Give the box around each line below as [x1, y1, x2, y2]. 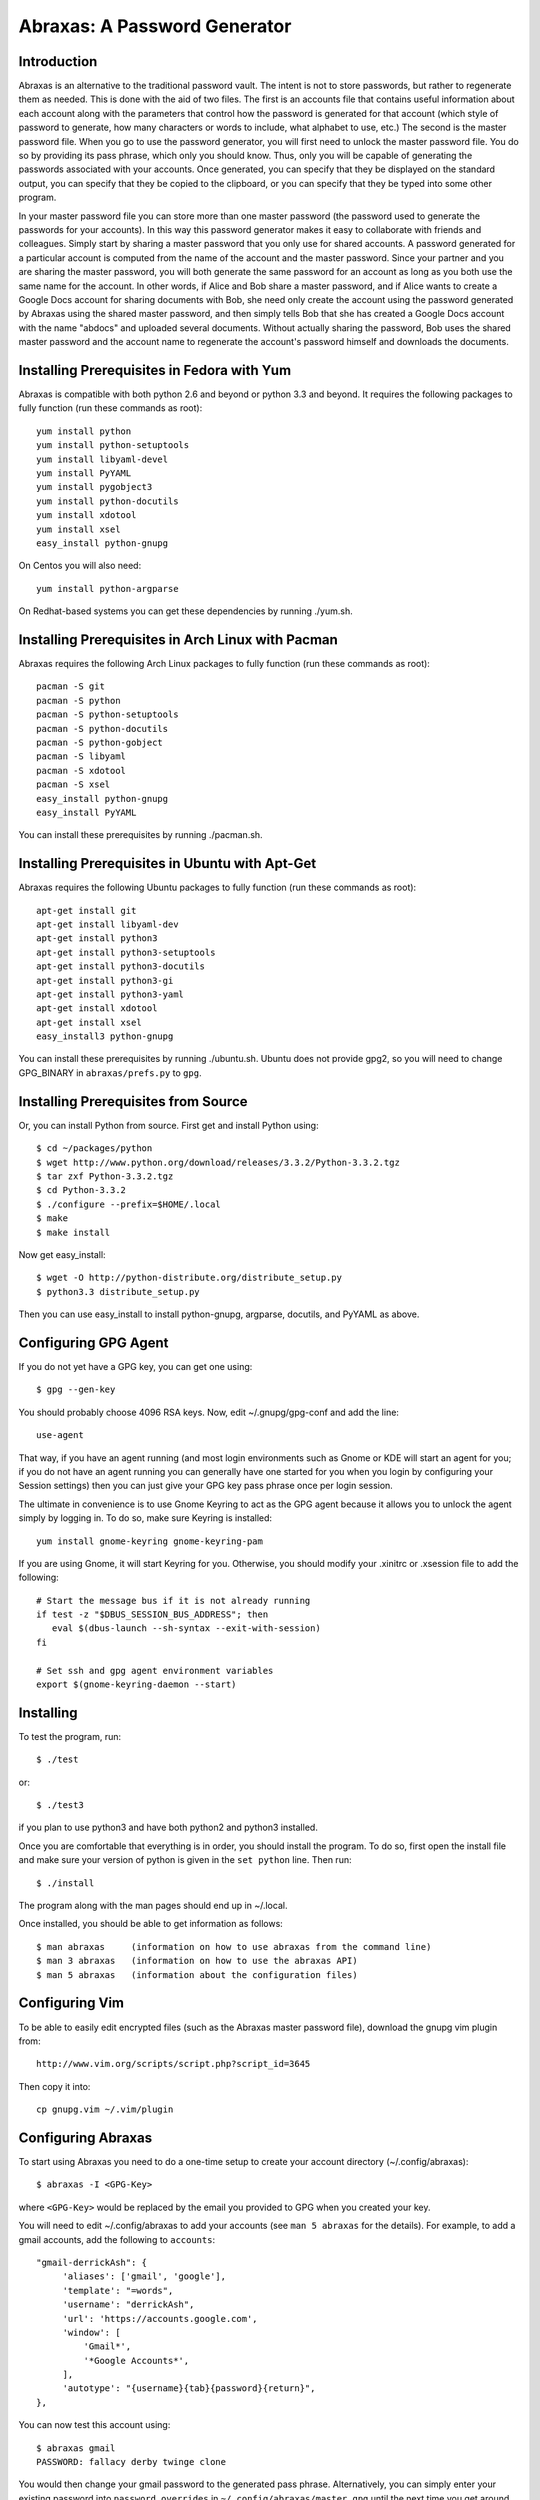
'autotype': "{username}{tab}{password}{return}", [62, 2383, 316, 2394]
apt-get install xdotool [36, 1003, 158, 1014]
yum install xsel [36, 523, 121, 535]
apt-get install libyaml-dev [36, 918, 179, 930]
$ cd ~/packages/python [36, 1143, 153, 1154]
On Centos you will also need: [18, 560, 142, 572]
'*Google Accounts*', [83, 2355, 190, 2366]
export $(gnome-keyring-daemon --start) [36, 1679, 237, 1690]
